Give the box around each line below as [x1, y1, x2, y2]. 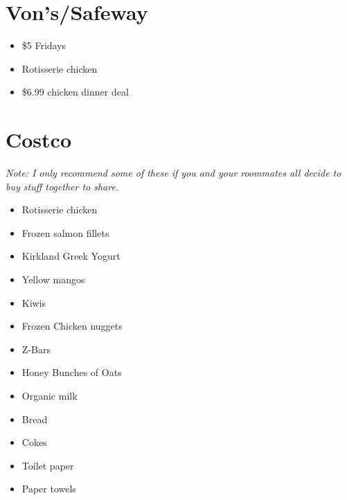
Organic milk [21, 388, 78, 402]
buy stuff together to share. [6, 179, 119, 193]
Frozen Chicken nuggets [21, 319, 123, 333]
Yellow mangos [21, 272, 85, 286]
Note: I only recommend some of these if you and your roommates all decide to [6, 166, 341, 180]
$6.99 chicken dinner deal [21, 84, 129, 99]
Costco [6, 125, 72, 154]
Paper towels [21, 481, 76, 496]
